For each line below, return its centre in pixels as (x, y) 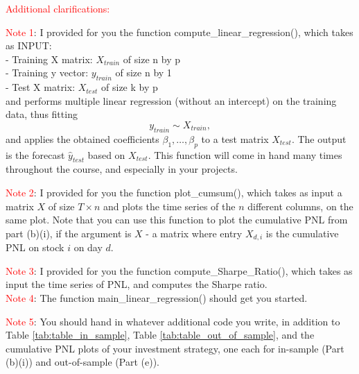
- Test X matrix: (41, 87)
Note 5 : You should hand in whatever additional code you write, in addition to (173, 321)
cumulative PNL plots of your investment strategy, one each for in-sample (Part (175, 348)
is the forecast (35, 154)
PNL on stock (35, 247)
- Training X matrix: (49, 59)
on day (88, 247)
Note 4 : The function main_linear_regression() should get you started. (157, 297)
